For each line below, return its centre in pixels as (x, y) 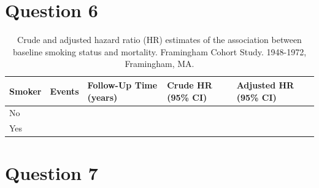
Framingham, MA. (159, 64)
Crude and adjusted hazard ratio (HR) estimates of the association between (159, 40)
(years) (102, 97)
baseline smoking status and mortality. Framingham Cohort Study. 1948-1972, (159, 51)
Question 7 (52, 173)
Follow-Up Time (122, 84)
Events (64, 91)
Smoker (25, 91)
